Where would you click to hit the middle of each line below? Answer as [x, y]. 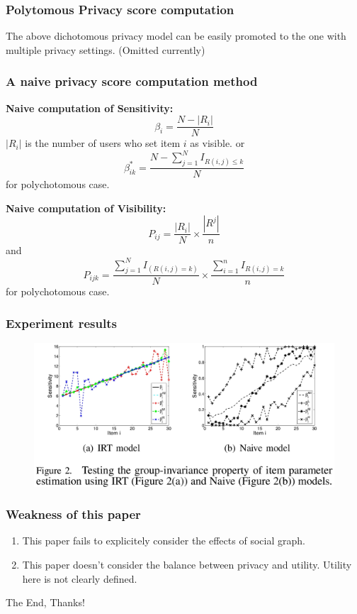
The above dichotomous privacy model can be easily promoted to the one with [176, 36]
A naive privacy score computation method [132, 81]
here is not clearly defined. [80, 578]
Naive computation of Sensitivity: [90, 108]
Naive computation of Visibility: [86, 208]
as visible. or [217, 143]
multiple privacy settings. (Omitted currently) [106, 49]
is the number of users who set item [103, 143]
